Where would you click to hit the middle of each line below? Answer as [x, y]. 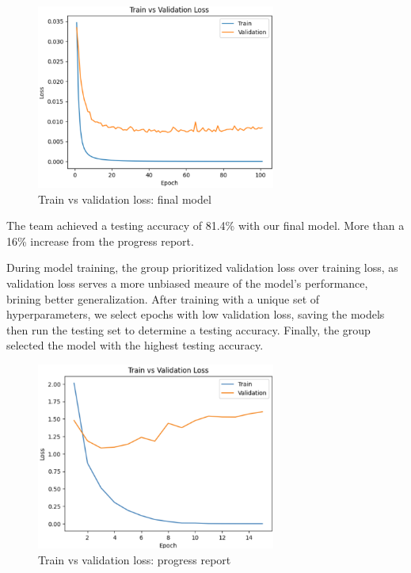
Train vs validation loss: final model [125, 199]
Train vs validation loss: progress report [135, 559]
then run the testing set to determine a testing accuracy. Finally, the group [188, 329]
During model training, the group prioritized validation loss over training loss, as [202, 267]
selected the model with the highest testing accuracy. [135, 345]
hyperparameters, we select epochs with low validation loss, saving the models [196, 314]
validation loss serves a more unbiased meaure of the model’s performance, [187, 283]
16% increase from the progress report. [100, 241]
